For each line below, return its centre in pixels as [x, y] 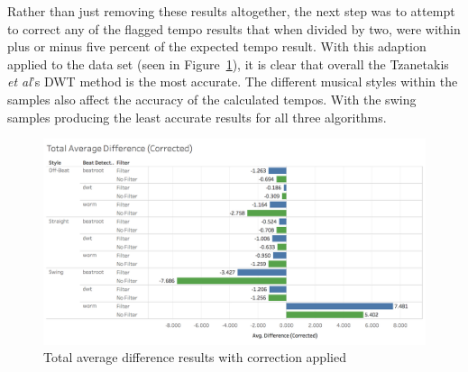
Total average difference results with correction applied [195, 357]
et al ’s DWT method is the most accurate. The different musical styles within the [233, 82]
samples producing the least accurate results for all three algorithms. [197, 117]
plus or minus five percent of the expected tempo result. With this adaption [217, 46]
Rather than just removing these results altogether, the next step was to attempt [231, 11]
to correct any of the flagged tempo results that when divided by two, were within [234, 28]
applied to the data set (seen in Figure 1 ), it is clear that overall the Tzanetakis [228, 64]
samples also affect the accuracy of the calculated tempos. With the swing [212, 99]
